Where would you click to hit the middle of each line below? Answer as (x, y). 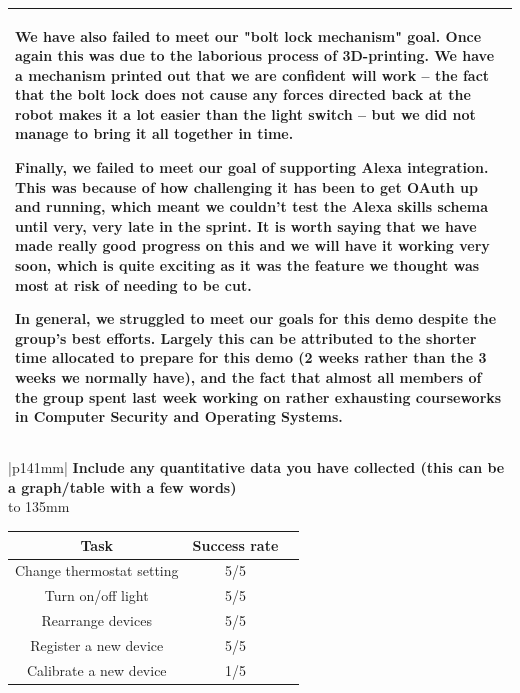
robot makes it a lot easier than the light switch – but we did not (245, 113)
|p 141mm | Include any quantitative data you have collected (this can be (256, 467)
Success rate (235, 544)
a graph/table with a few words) (122, 486)
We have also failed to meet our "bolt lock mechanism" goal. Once (248, 35)
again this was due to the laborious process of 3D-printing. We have (255, 55)
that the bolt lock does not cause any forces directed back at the (243, 94)
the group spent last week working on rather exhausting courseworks (258, 396)
